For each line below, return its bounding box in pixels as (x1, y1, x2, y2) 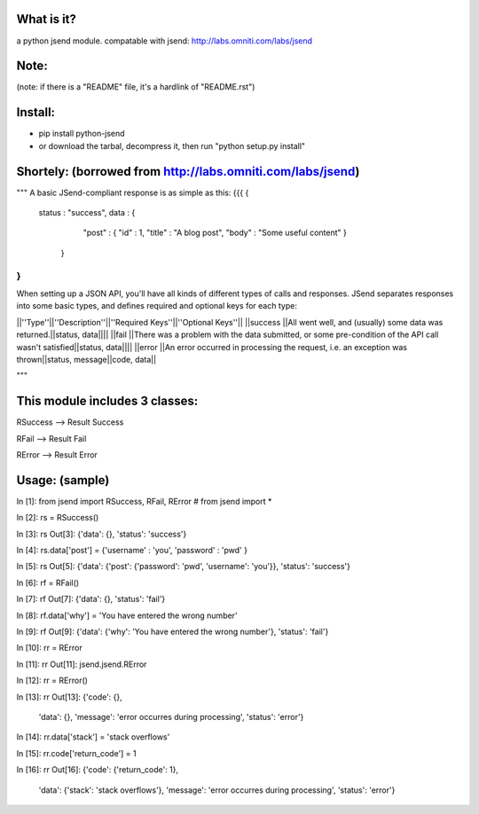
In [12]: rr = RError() (16, 675, 89, 686)
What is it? (16, 12, 77, 27)
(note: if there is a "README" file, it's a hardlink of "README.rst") (16, 82, 255, 92)
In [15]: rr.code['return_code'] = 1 (16, 747, 137, 758)
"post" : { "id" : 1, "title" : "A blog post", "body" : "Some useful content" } (82, 227, 348, 239)
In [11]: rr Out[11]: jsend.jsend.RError (16, 659, 147, 669)
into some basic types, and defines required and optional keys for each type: (16, 301, 297, 311)
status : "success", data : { (38, 207, 136, 218)
